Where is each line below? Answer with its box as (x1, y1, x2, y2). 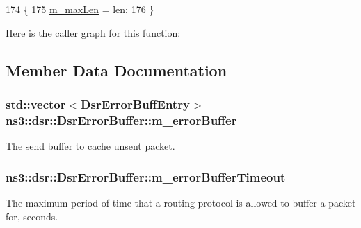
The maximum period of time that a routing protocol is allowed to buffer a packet (6, 195, 356, 209)
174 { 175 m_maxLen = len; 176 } (6, 2, 154, 16)
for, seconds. (6, 209, 58, 223)
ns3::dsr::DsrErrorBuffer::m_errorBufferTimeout (6, 168, 286, 185)
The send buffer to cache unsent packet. (6, 139, 175, 153)
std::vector (6, 95, 66, 112)
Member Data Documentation (6, 59, 227, 80)
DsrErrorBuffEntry (81, 95, 190, 112)
